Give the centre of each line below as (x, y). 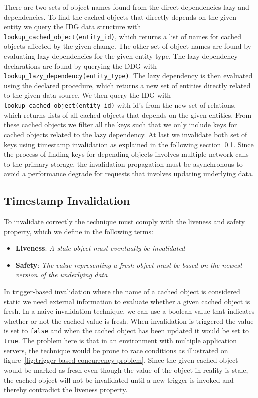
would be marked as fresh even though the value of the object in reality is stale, (126, 370)
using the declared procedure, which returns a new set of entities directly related (127, 85)
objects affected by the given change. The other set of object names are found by (128, 46)
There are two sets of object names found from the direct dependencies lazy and (127, 7)
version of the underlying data (62, 275)
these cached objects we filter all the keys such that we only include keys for (121, 124)
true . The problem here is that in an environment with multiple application (120, 341)
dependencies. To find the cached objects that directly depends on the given (120, 16)
